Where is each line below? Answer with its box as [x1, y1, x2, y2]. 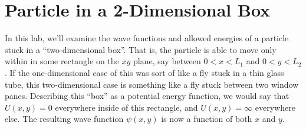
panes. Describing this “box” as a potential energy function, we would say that [5, 90, 289, 102]
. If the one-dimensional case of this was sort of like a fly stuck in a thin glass [5, 66, 284, 78]
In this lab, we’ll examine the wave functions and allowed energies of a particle [5, 32, 289, 44]
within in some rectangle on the [5, 55, 119, 67]
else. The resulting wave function [5, 113, 124, 125]
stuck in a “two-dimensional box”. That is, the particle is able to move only [5, 43, 277, 55]
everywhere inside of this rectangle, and [55, 101, 198, 113]
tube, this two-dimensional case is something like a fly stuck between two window [5, 78, 299, 90]
